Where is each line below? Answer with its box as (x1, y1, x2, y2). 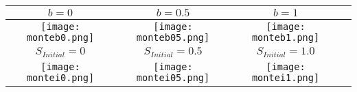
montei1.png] (251, 72, 320, 83)
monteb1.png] (251, 32, 320, 43)
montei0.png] (26, 72, 95, 83)
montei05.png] (136, 72, 210, 83)
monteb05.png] (136, 32, 210, 43)
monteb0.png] (26, 32, 95, 43)
